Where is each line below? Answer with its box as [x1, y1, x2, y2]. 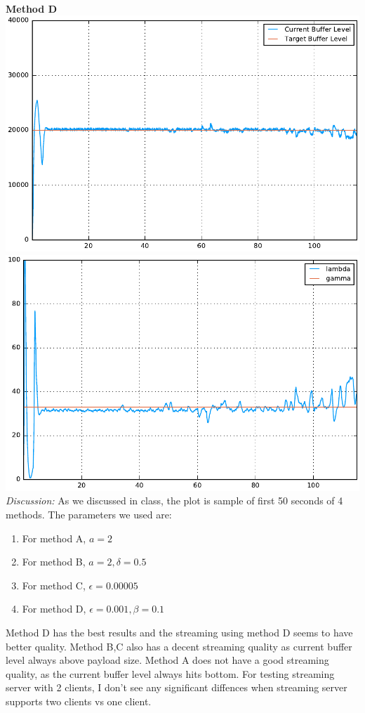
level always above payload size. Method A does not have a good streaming [6, 653, 329, 667]
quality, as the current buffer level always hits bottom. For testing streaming [6, 666, 335, 681]
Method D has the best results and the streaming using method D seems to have [6, 624, 353, 639]
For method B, [22, 554, 86, 569]
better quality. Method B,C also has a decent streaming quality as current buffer [6, 639, 352, 653]
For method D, [22, 601, 86, 616]
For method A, [22, 530, 86, 545]
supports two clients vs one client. [6, 693, 152, 708]
